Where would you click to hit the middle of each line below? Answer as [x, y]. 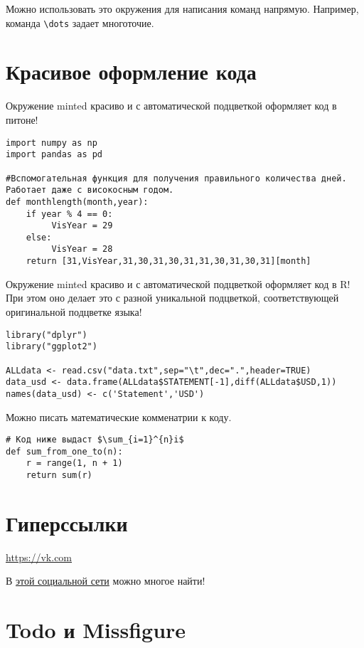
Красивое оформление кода [131, 71]
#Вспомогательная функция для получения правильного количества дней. [176, 178]
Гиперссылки [67, 522]
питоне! [22, 119]
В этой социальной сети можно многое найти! [106, 581]
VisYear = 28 [82, 249]
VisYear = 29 [82, 226]
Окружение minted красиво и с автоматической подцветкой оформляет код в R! [178, 283]
